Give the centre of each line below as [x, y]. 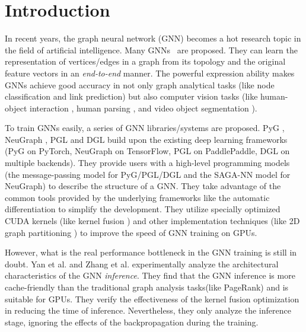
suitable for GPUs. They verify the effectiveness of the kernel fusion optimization [152, 299]
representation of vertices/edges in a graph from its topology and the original [145, 61]
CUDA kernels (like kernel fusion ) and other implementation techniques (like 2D [152, 221]
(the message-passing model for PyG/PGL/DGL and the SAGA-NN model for [148, 174]
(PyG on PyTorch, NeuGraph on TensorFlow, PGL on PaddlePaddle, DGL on [147, 151]
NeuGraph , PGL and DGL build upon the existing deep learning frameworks [146, 139]
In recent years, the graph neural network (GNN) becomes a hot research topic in [153, 38]
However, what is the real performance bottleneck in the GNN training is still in [151, 252]
